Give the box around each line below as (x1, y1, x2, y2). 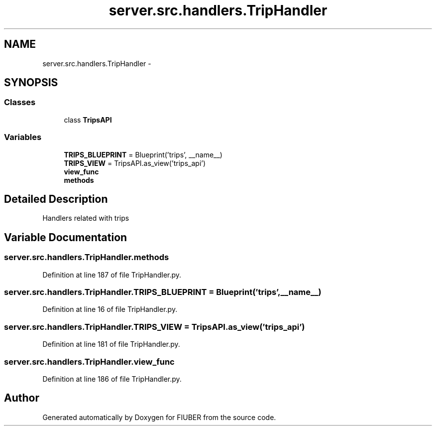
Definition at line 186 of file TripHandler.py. (42, 374, 182, 383)
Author (4, 392, 39, 405)
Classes (4, 97, 36, 108)
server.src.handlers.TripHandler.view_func (4, 356, 175, 367)
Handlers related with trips (42, 214, 129, 223)
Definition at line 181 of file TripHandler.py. (42, 340, 180, 349)
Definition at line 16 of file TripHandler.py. (42, 305, 178, 314)
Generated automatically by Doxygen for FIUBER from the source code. (42, 413, 276, 422)
